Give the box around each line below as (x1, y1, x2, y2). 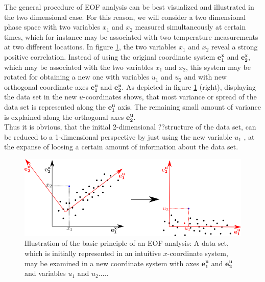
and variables (25, 268, 66, 278)
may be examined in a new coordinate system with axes (25, 258, 200, 268)
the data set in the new (4, 91, 77, 102)
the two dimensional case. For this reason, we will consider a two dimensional (4, 11, 246, 22)
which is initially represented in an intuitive (25, 247, 161, 258)
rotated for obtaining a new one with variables (4, 71, 150, 82)
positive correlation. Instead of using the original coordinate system (4, 51, 215, 62)
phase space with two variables (4, 21, 101, 32)
